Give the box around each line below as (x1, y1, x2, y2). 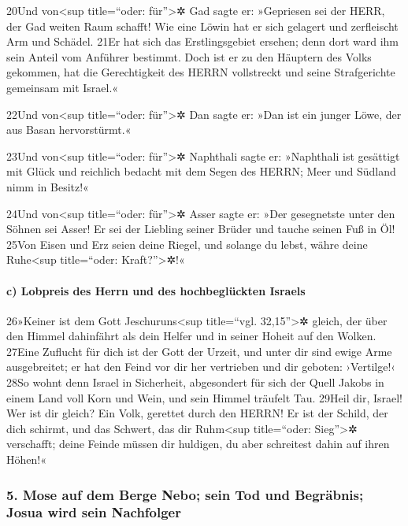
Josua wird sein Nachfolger (6, 502, 181, 522)
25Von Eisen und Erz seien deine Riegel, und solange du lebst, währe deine (6, 235, 368, 252)
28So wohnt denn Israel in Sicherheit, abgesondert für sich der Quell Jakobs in (6, 374, 384, 391)
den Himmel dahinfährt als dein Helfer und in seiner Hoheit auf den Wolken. (6, 328, 376, 344)
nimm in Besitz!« (6, 178, 89, 194)
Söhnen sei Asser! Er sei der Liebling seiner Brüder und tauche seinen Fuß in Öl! (6, 220, 395, 237)
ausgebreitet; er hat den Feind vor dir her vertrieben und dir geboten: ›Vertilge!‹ (6, 358, 395, 375)
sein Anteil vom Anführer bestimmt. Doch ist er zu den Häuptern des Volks (6, 48, 372, 65)
